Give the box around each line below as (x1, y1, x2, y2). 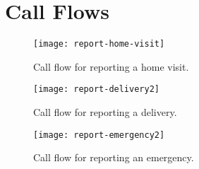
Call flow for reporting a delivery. (33, 105, 177, 120)
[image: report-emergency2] (33, 129, 165, 140)
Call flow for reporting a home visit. (33, 59, 189, 74)
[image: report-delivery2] (33, 84, 159, 95)
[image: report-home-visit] (33, 39, 165, 49)
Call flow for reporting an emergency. (33, 150, 194, 165)
